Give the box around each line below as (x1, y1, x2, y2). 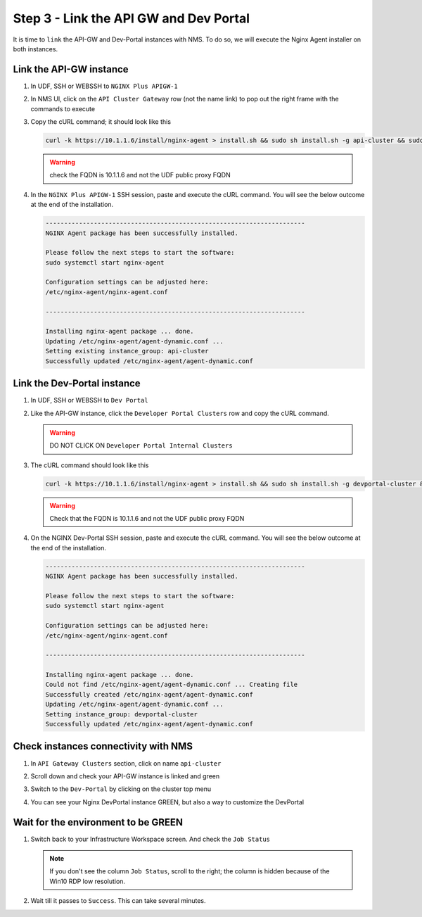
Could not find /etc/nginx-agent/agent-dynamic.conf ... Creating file (45, 681, 298, 689)
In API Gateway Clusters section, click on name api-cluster (30, 759, 222, 767)
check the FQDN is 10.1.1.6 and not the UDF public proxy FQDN (49, 171, 231, 179)
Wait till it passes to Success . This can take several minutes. (30, 897, 207, 905)
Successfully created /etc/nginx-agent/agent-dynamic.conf (45, 690, 253, 698)
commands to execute (30, 104, 95, 113)
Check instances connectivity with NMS (13, 740, 193, 752)
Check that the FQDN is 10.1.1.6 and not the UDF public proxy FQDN (49, 514, 245, 523)
